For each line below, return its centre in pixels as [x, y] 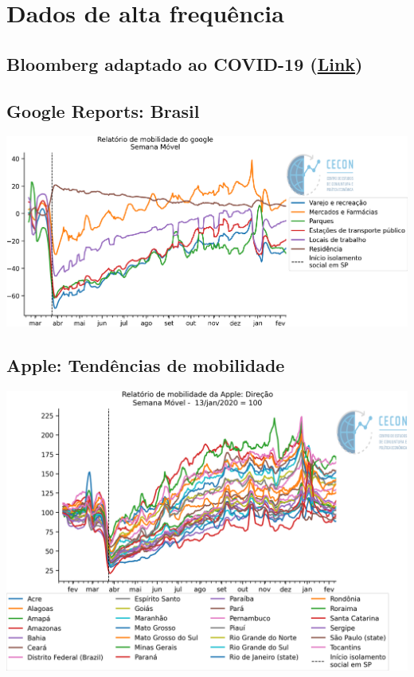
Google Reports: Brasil [103, 110]
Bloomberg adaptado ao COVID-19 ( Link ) [185, 63]
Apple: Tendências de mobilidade [146, 365]
